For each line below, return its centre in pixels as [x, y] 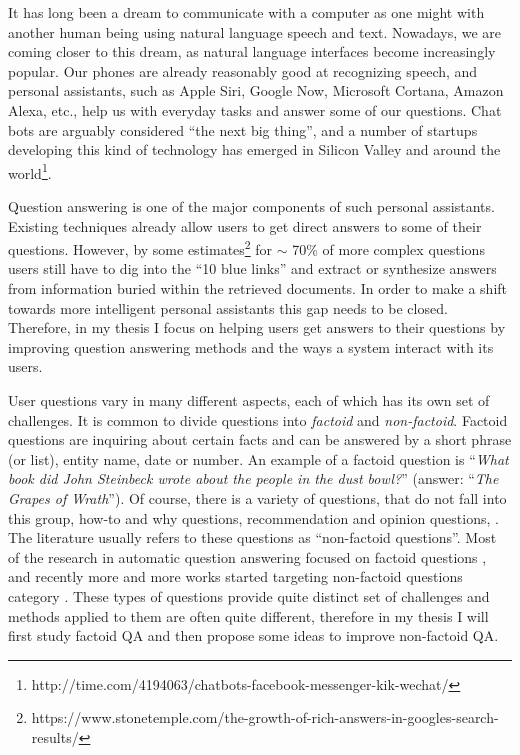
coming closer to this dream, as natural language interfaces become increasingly [252, 51]
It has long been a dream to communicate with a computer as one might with [246, 12]
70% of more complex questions [388, 248]
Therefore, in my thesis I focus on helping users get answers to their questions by [257, 327]
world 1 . [30, 171]
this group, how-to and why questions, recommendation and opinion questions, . [253, 517]
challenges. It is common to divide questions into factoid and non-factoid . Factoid [258, 419]
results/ [55, 736]
